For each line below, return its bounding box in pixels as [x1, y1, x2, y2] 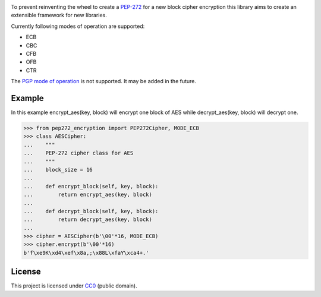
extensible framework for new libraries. [11, 12, 107, 19]
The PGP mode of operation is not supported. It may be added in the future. [11, 78, 196, 85]
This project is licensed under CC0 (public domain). [11, 282, 137, 289]
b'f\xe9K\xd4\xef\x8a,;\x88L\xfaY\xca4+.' [23, 249, 149, 256]
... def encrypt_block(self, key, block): [23, 183, 159, 189]
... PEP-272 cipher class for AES [23, 150, 134, 157]
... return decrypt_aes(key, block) [23, 216, 153, 223]
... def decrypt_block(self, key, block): [23, 208, 159, 214]
